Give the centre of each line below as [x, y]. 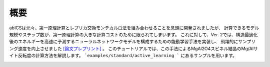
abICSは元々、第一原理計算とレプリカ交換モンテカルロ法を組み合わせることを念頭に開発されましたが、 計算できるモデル [134, 28]
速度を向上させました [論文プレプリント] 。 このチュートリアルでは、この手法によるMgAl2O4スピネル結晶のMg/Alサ [138, 48]
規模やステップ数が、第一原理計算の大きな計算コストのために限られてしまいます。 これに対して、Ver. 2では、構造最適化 [133, 34]
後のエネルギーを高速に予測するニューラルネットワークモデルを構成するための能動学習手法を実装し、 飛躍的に [124, 42]
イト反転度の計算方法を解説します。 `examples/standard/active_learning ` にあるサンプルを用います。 [123, 56]
